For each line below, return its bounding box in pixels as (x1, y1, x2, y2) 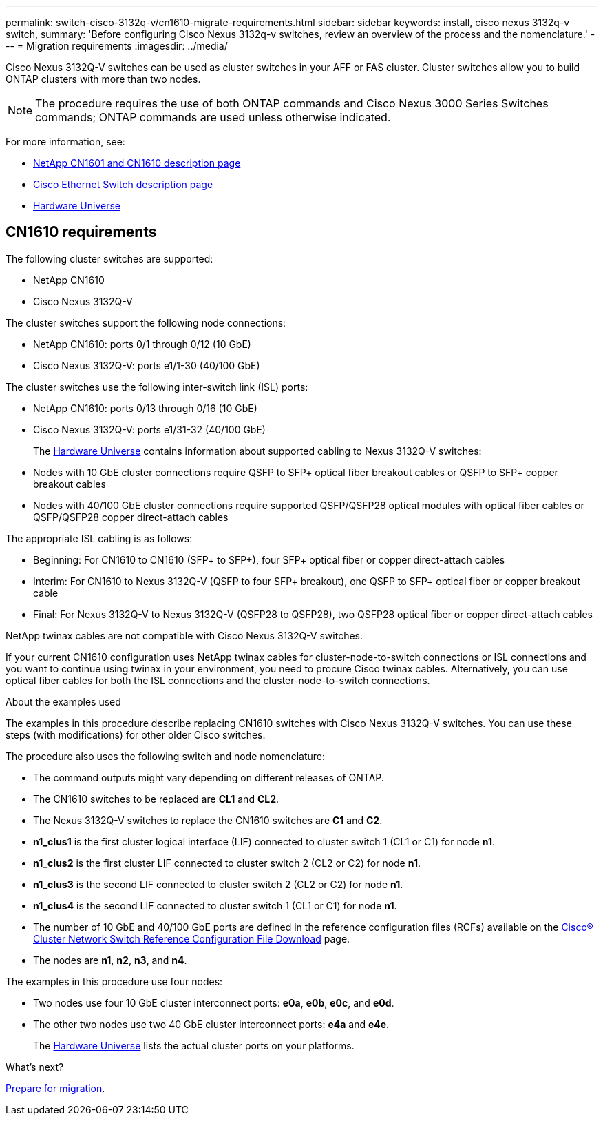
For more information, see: (6, 136, 125, 147)
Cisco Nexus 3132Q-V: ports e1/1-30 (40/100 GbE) (33, 359, 260, 371)
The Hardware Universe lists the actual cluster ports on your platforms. (33, 1039, 355, 1051)
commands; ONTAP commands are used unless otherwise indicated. (35, 110, 391, 124)
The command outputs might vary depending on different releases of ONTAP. (33, 771, 384, 783)
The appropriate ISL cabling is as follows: (6, 532, 193, 544)
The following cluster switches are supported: (6, 252, 213, 265)
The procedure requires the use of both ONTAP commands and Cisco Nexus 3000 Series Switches (35, 96, 549, 110)
